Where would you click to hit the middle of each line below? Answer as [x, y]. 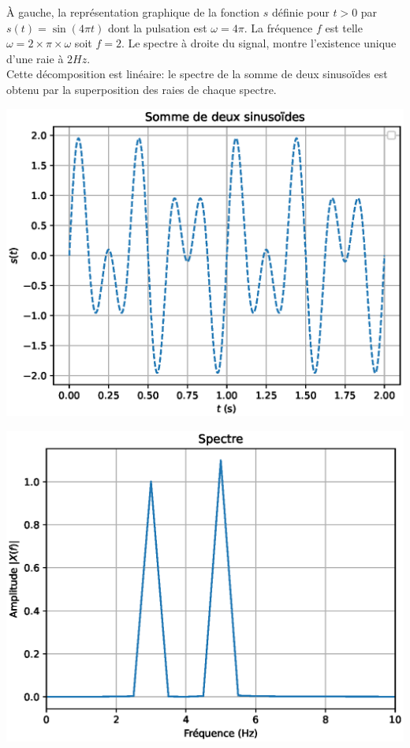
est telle [344, 27]
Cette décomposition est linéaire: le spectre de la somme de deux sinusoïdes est [197, 74]
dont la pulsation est [157, 27]
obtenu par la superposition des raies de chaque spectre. [142, 89]
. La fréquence [278, 27]
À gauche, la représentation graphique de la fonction [133, 12]
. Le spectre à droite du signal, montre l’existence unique [259, 43]
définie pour [300, 12]
